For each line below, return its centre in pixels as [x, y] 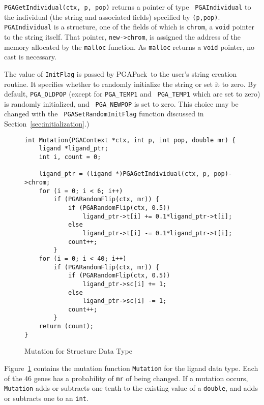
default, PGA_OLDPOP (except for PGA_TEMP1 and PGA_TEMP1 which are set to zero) [132, 94]
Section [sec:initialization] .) [47, 124]
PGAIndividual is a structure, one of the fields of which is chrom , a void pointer [129, 27]
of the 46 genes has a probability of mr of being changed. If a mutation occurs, [126, 378]
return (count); [66, 326]
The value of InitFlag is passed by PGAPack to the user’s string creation [121, 73]
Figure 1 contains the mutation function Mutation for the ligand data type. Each [131, 368]
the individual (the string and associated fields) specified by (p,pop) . [112, 17]
